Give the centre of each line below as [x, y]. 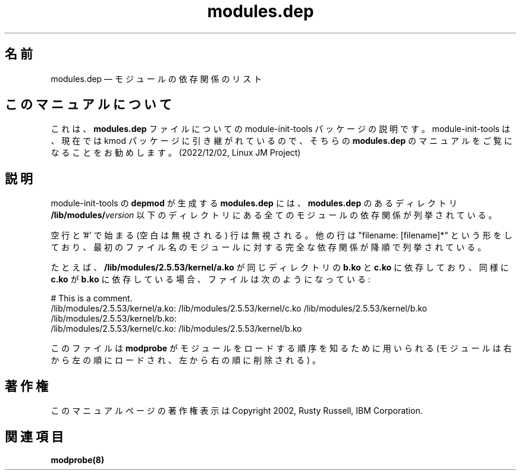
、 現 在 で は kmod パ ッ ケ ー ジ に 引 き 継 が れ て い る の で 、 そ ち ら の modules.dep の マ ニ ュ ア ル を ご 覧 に [282, 141]
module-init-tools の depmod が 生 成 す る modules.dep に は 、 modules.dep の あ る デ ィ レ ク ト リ [254, 203]
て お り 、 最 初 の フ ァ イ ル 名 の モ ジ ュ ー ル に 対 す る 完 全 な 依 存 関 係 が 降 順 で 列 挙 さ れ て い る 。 [268, 247]
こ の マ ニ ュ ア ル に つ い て [88, 105]
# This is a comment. [92, 298]
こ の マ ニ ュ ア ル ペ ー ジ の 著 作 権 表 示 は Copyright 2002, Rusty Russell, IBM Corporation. [237, 411]
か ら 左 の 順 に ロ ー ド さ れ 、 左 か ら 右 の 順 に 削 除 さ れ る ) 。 [186, 360]
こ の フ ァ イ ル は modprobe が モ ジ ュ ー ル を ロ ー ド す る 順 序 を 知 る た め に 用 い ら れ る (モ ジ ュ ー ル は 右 [281, 348]
